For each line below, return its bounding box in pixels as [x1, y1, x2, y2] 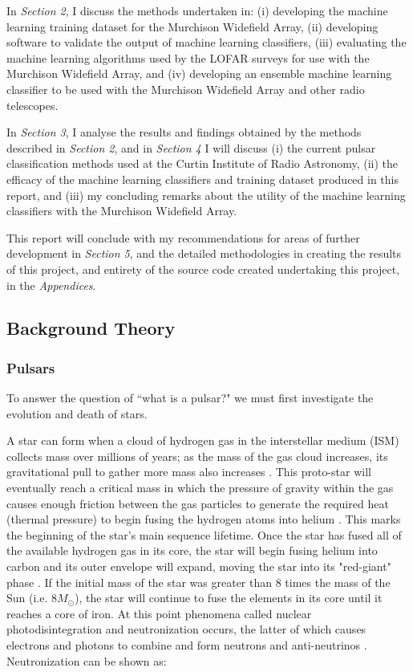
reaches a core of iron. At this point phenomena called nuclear [6, 605, 312, 621]
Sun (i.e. [6, 589, 48, 606]
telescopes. [6, 96, 59, 113]
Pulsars [6, 357, 55, 377]
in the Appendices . [6, 276, 96, 293]
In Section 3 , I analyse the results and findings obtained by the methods [6, 124, 362, 141]
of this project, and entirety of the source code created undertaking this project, [6, 260, 400, 277]
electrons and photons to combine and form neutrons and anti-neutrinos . [6, 637, 367, 653]
